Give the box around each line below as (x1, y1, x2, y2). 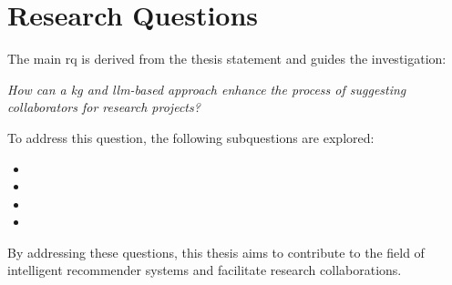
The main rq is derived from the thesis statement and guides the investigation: (7, 49, 447, 68)
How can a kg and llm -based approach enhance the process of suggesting (7, 79, 406, 98)
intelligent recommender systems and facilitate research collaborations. (7, 260, 402, 280)
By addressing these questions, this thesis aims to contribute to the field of (7, 242, 425, 261)
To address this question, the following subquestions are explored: (7, 127, 375, 147)
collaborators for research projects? (7, 97, 200, 117)
